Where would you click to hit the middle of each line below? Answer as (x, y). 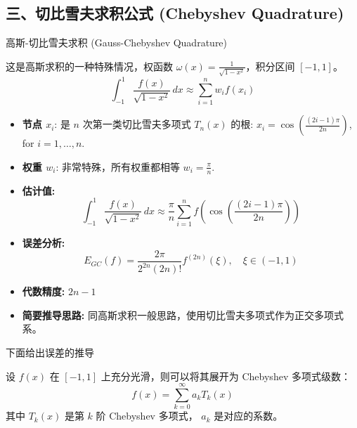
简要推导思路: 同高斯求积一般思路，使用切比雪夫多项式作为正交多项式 (183, 314)
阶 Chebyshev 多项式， (147, 416)
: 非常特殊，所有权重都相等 (118, 166)
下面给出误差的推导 (50, 352)
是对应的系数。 (248, 416)
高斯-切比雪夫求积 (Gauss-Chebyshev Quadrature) (117, 43)
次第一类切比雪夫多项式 (137, 124)
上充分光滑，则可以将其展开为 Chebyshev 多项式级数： (226, 376)
